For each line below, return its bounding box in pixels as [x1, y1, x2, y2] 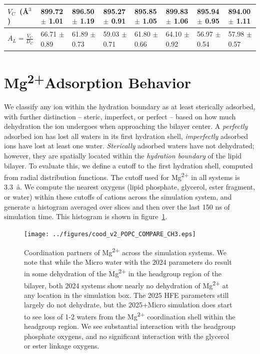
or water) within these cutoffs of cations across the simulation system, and [4, 192, 232, 202]
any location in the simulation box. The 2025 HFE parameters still [24, 289, 229, 300]
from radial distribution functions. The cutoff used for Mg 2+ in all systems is [4, 170, 240, 182]
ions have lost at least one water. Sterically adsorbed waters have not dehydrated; [4, 140, 254, 151]
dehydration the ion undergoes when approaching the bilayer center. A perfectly [4, 121, 248, 131]
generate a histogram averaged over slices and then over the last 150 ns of [4, 201, 230, 212]
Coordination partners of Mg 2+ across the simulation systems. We [24, 245, 226, 257]
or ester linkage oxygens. [24, 340, 99, 351]
